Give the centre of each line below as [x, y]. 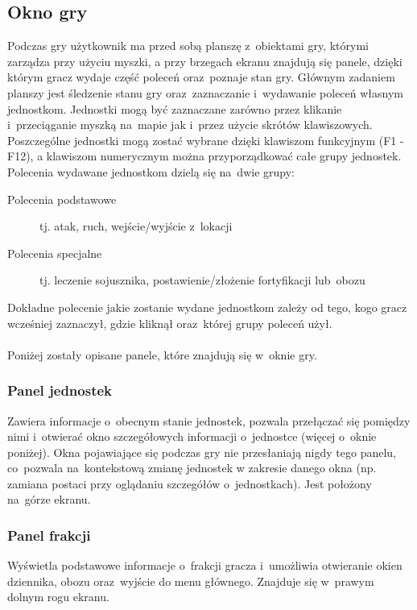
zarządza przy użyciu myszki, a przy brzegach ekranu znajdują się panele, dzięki [205, 61]
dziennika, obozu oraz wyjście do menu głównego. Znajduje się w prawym [191, 581]
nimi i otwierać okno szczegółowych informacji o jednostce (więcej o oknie [192, 436]
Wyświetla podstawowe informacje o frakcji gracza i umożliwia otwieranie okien [205, 565]
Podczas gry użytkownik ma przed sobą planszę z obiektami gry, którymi [188, 46]
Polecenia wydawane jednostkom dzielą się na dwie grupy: [151, 171]
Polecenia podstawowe [62, 199]
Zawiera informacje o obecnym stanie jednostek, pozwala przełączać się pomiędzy [209, 420]
